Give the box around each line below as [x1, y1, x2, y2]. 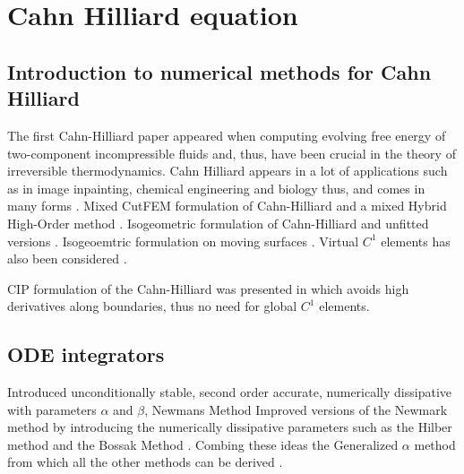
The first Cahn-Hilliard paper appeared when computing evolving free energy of [7, 125, 446, 144]
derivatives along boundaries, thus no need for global [7, 297, 297, 315]
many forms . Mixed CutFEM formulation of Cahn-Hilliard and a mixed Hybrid [7, 196, 447, 215]
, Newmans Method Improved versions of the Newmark [144, 400, 448, 418]
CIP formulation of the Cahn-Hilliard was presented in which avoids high [7, 279, 409, 297]
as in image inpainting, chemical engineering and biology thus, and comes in [7, 178, 425, 197]
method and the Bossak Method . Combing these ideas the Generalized [7, 435, 399, 453]
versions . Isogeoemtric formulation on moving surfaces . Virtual [7, 231, 359, 250]
